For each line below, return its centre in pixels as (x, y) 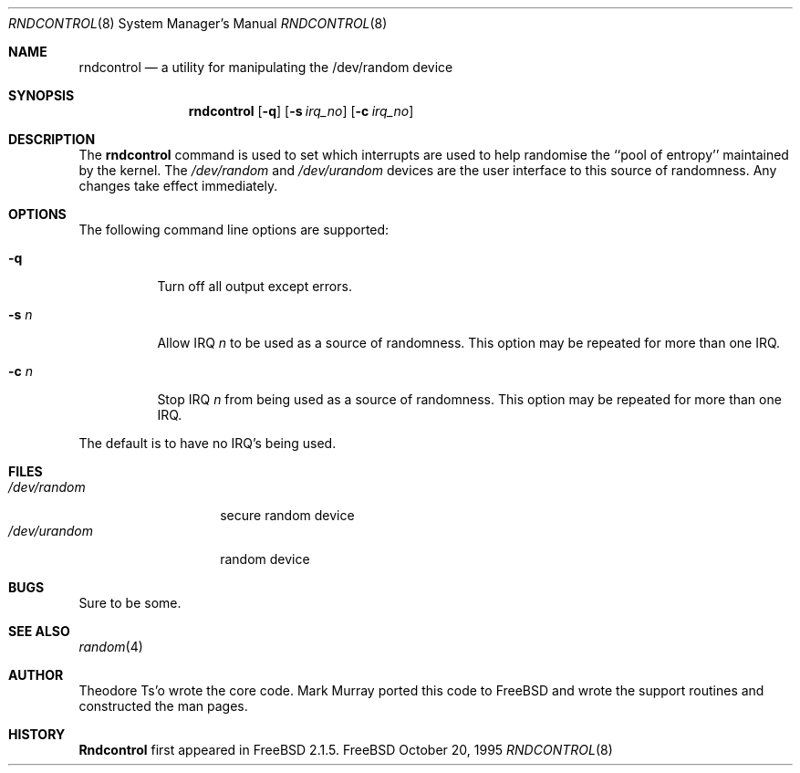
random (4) (111, 647)
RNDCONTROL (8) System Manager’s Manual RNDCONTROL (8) (198, 23)
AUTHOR (36, 675)
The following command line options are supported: (234, 230)
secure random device (287, 515)
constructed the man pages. (163, 706)
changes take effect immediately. (178, 186)
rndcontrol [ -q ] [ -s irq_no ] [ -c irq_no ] (301, 111)
